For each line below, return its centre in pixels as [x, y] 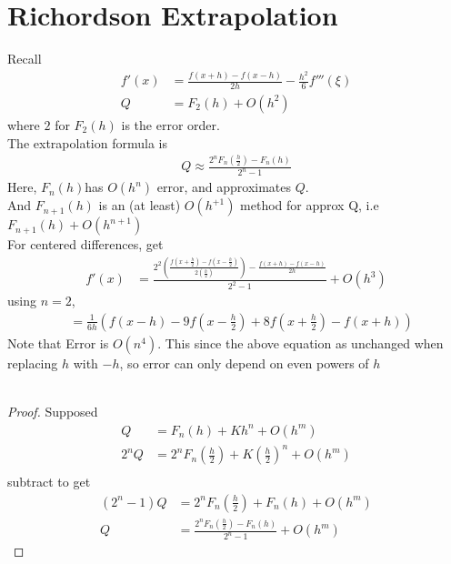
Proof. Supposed [53, 412]
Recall [25, 59]
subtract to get [49, 482]
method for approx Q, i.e [310, 205]
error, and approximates [224, 187]
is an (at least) [140, 205]
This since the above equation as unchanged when [304, 342]
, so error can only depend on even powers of [244, 363]
